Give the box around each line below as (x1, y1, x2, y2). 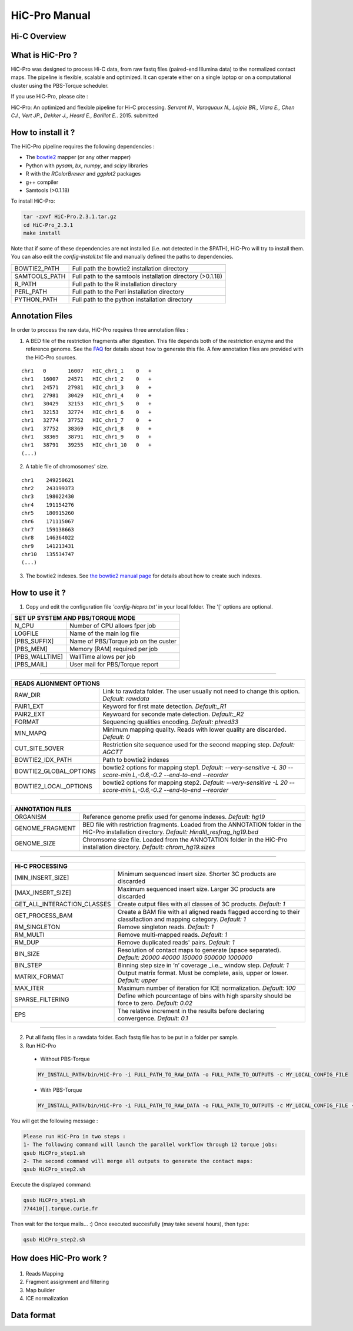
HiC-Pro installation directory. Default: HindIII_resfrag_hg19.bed (82, 828, 259, 836)
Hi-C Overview (11, 31, 66, 41)
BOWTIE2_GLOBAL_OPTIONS (14, 767, 96, 775)
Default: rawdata (102, 695, 149, 703)
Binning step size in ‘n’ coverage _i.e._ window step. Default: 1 (117, 961, 289, 969)
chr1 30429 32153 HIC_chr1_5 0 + (21, 401, 152, 407)
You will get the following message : (11, 1117, 98, 1124)
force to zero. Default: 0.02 (117, 999, 193, 1008)
